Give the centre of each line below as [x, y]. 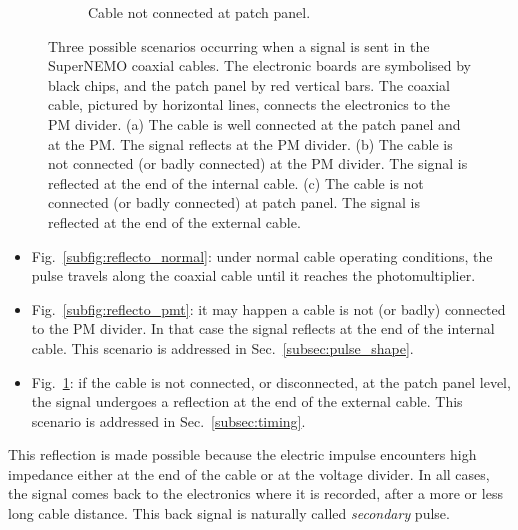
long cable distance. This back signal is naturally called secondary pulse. [229, 513]
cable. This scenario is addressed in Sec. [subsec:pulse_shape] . [222, 347]
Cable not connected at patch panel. [199, 12]
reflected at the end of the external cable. [174, 221]
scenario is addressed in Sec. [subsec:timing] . [168, 420]
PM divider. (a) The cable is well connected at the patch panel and [254, 123]
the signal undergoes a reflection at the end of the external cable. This [247, 401]
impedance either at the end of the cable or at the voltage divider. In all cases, [249, 473]
